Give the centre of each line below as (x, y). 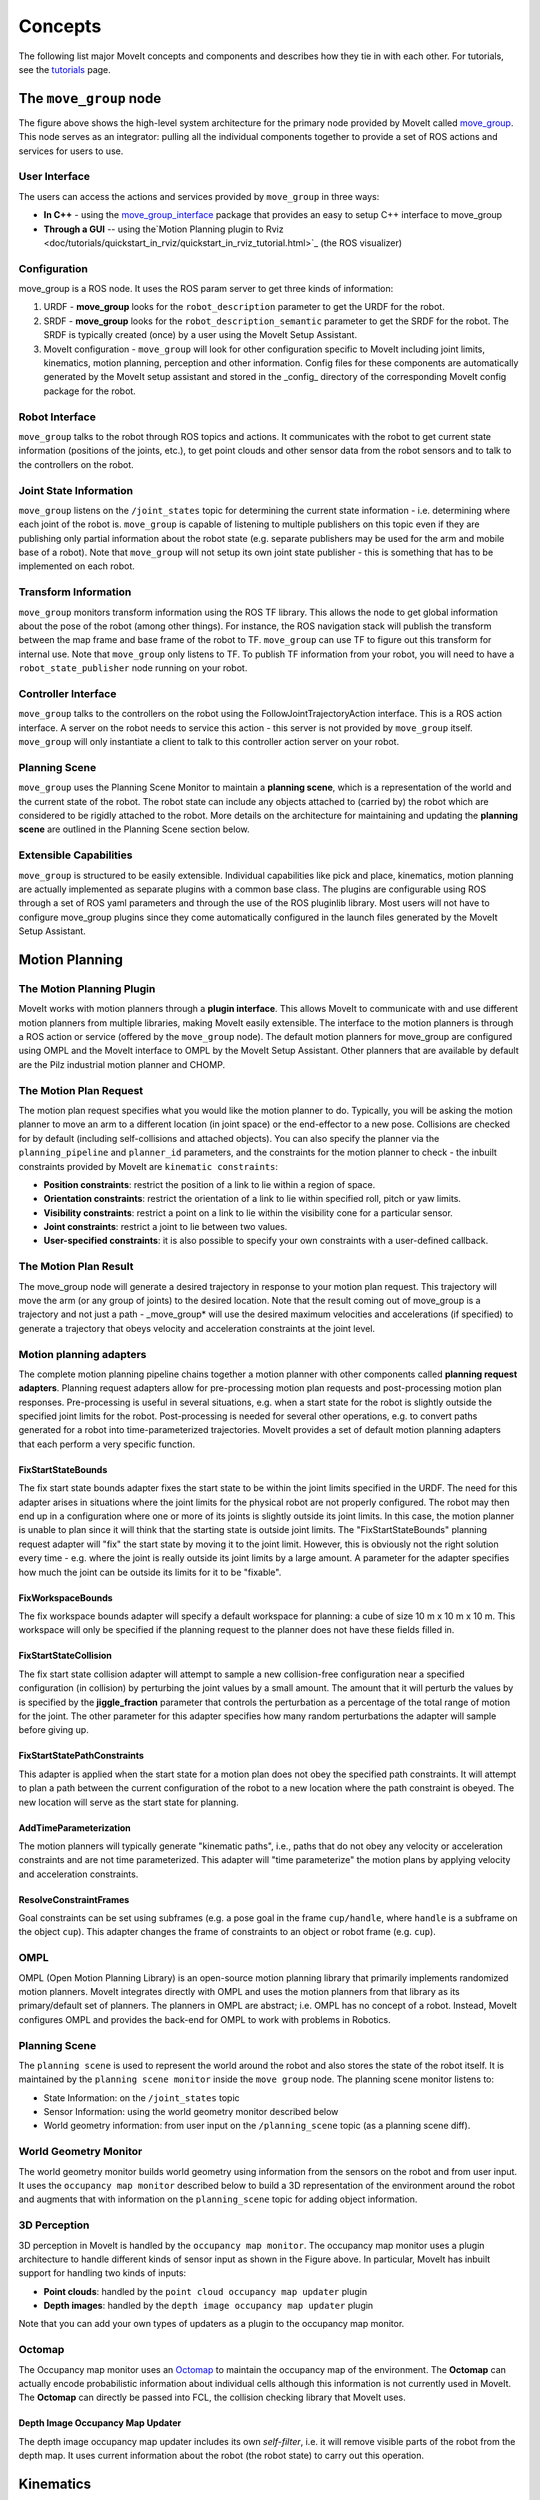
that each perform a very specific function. (106, 1444)
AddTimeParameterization (75, 1827)
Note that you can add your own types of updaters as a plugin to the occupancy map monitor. (211, 2324)
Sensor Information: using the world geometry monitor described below (191, 2112)
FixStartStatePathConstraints (81, 1756)
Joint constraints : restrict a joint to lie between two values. (165, 1227)
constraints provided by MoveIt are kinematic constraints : (148, 1166)
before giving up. (53, 1730)
